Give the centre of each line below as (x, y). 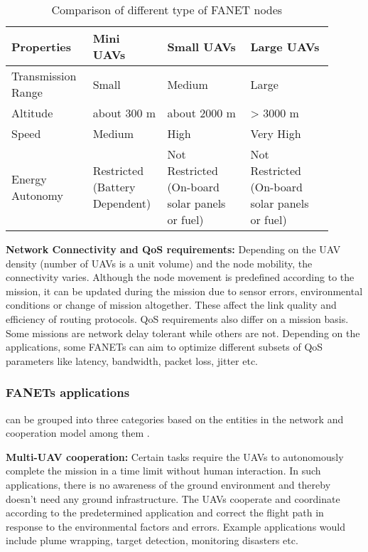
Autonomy (37, 195)
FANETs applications (68, 392)
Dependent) (122, 203)
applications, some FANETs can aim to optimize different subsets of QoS (164, 347)
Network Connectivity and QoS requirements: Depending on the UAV (173, 249)
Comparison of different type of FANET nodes (167, 10)
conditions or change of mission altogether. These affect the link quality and (171, 305)
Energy (29, 179)
